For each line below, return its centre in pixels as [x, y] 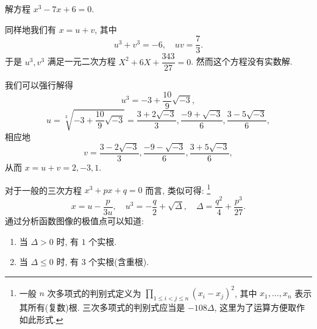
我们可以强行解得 [39, 85]
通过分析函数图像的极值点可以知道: [74, 220]
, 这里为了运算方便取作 [260, 307]
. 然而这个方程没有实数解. [242, 61]
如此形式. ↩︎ [41, 319]
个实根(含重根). [119, 262]
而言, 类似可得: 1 [178, 189]
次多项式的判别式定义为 [94, 293]
